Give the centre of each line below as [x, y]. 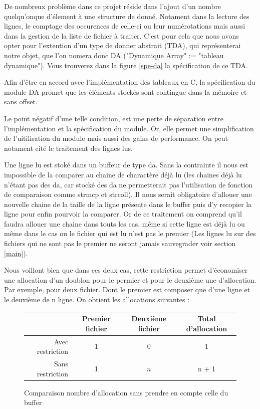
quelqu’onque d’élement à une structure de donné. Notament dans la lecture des [127, 16]
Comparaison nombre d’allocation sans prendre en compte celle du [126, 392]
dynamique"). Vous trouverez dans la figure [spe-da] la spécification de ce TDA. [126, 65]
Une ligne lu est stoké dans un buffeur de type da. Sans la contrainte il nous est [126, 165]
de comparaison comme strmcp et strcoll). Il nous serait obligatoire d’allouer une [128, 194]
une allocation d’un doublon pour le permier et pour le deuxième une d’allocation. [130, 279]
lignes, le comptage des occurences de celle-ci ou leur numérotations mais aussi [125, 26]
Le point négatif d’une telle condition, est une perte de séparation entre [114, 118]
